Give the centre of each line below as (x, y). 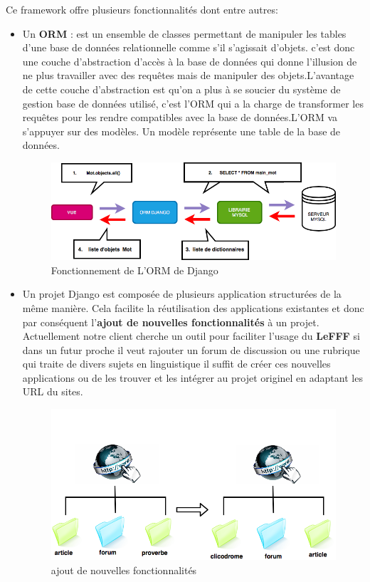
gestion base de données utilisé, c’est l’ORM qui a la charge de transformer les (193, 103)
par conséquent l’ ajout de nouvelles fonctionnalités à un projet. (171, 322)
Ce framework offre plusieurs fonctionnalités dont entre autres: (142, 9)
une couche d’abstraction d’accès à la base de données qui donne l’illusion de (190, 61)
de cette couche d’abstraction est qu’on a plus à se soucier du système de (181, 89)
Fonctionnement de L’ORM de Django (134, 270)
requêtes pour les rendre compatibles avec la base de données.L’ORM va (180, 117)
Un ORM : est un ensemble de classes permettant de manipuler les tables (184, 33)
